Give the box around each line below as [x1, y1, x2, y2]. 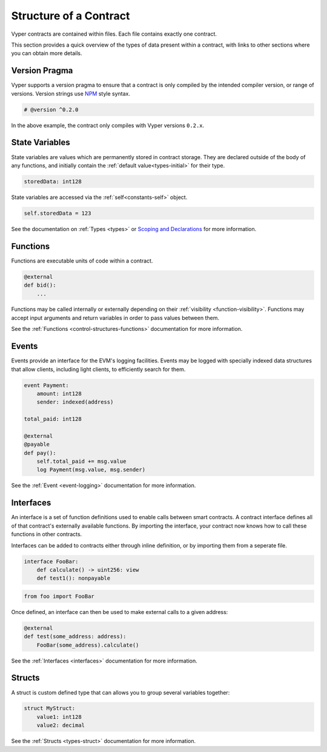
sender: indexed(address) [36, 399, 114, 405]
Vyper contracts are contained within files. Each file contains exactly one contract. [11, 30, 217, 38]
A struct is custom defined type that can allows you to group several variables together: [11, 688, 230, 696]
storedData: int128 [24, 178, 82, 185]
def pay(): [24, 450, 56, 456]
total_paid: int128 [24, 416, 82, 423]
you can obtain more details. [11, 50, 82, 57]
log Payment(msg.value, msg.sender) [36, 466, 145, 473]
